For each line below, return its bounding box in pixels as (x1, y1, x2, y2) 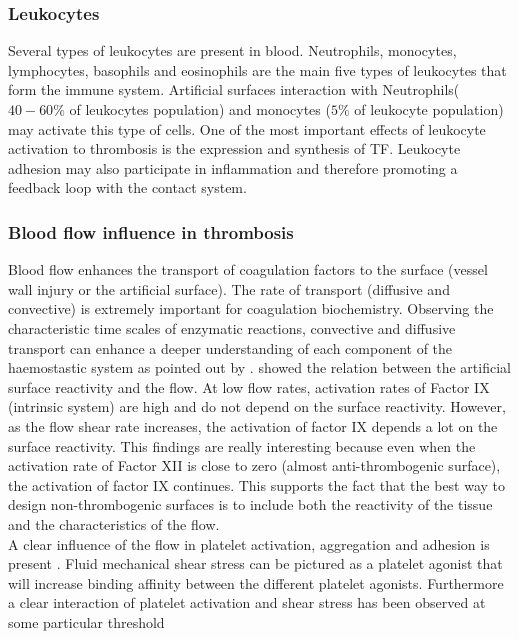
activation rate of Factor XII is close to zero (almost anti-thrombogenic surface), (8, 455, 501, 476)
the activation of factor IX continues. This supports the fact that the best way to (8, 474, 506, 495)
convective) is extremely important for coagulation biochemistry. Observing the (8, 298, 494, 319)
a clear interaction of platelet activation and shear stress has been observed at (8, 592, 486, 613)
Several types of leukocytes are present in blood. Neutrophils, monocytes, (8, 40, 457, 61)
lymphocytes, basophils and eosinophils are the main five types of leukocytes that (8, 59, 507, 80)
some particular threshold (8, 611, 165, 632)
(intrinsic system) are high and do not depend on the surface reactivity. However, (8, 396, 506, 417)
